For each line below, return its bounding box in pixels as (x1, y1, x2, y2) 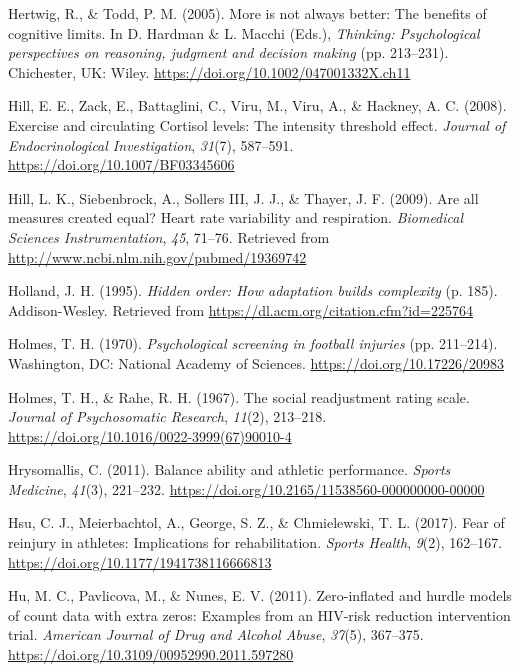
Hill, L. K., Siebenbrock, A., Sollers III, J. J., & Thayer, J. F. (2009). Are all (8, 187, 479, 208)
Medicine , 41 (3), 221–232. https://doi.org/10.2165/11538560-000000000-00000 (8, 478, 485, 499)
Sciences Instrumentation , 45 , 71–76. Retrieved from (8, 226, 330, 247)
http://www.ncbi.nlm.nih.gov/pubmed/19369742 (8, 246, 307, 267)
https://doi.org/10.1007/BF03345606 (8, 154, 235, 175)
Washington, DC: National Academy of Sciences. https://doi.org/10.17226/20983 (8, 352, 504, 373)
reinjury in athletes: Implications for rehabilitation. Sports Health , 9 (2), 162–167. (8, 532, 503, 553)
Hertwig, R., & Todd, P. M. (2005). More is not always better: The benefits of (8, 3, 487, 23)
